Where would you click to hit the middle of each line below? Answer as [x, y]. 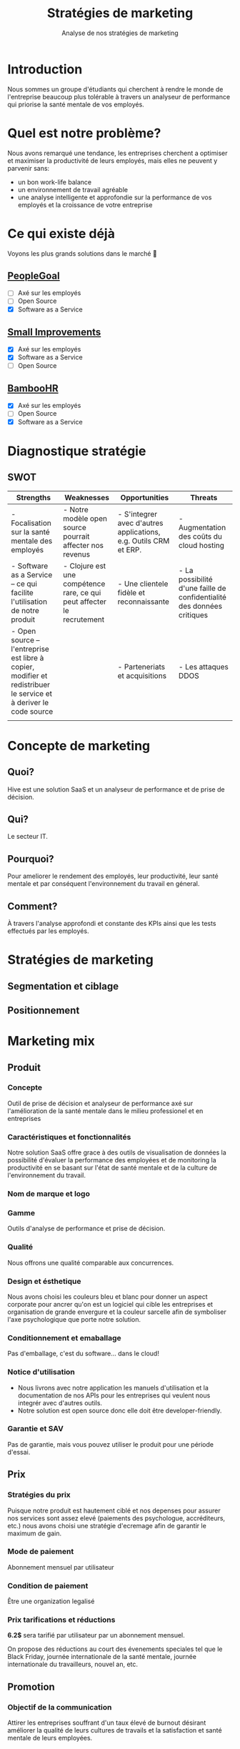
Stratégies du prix [39, 1495]
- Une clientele [143, 584]
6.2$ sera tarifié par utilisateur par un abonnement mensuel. [96, 1635]
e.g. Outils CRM [144, 541]
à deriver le [30, 702]
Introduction [45, 69]
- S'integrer [137, 514]
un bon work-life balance [54, 182]
